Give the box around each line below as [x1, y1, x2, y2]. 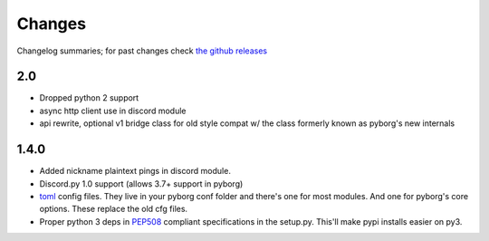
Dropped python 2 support [39, 92, 139, 103]
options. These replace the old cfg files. [39, 204, 188, 215]
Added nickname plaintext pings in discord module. [39, 166, 231, 177]
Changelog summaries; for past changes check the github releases [16, 45, 267, 56]
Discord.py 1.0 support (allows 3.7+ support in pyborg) [39, 178, 244, 189]
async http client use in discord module [39, 105, 187, 116]
